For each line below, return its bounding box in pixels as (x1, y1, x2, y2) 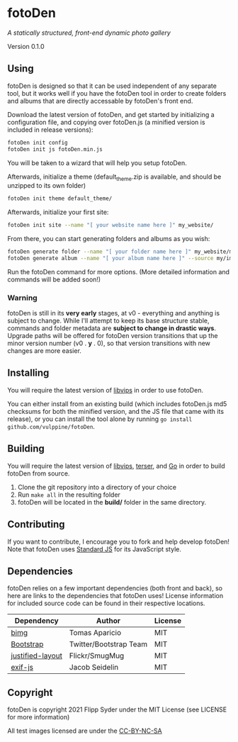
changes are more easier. (7, 347, 81, 355)
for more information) (7, 713, 70, 721)
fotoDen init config (7, 139, 69, 146)
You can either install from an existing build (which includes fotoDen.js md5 (7, 399, 227, 408)
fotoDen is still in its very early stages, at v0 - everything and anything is (7, 309, 220, 317)
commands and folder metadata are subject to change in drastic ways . (7, 324, 216, 332)
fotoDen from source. (7, 469, 70, 478)
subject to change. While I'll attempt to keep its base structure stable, (7, 317, 210, 325)
